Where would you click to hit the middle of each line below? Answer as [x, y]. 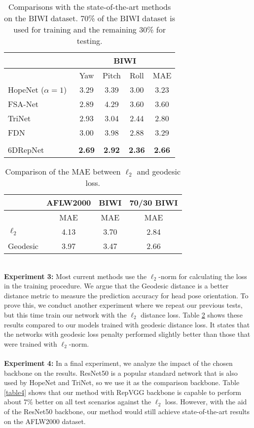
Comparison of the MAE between [63, 171]
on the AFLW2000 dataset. [45, 421]
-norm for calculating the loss [203, 276]
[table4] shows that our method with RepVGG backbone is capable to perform [123, 392]
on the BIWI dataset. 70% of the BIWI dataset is [90, 18]
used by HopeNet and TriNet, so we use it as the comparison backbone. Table [122, 382]
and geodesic [159, 171]
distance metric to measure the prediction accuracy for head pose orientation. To [126, 295]
